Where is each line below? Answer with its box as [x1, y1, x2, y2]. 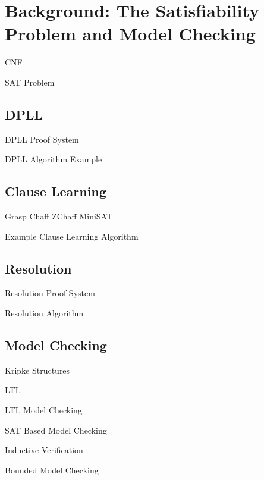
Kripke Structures [5, 363, 70, 376]
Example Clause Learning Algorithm [5, 230, 139, 242]
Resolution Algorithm [5, 307, 84, 319]
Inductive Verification [5, 444, 83, 456]
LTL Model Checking [5, 404, 82, 416]
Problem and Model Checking [5, 21, 256, 46]
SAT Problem [5, 76, 55, 88]
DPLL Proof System [5, 133, 79, 145]
